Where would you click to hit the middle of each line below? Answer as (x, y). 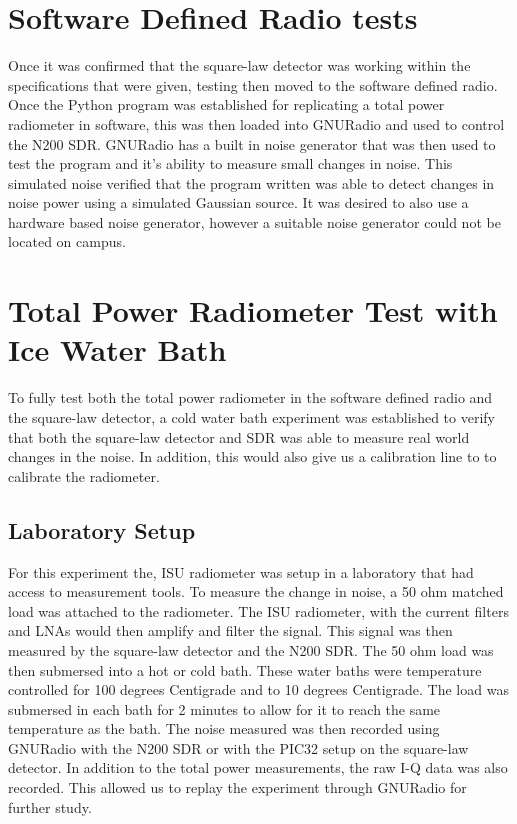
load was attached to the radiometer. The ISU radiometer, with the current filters (258, 610)
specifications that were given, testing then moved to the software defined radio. (253, 84)
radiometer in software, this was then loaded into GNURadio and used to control (256, 123)
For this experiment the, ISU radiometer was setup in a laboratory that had (241, 571)
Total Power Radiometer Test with (253, 310)
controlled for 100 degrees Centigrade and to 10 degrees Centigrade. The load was (258, 689)
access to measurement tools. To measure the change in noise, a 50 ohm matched (256, 591)
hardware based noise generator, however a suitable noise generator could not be (254, 221)
